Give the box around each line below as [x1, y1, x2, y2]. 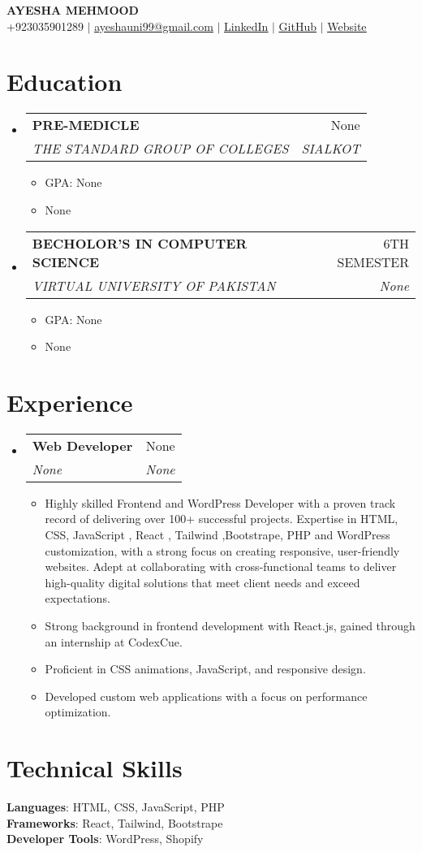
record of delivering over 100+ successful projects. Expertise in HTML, [45, 510, 398, 527]
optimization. [45, 703, 111, 720]
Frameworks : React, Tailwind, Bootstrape [6, 814, 223, 831]
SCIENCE [32, 252, 100, 271]
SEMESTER [337, 252, 409, 271]
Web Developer [32, 435, 133, 455]
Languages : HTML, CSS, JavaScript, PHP [6, 798, 225, 815]
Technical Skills [6, 751, 183, 785]
